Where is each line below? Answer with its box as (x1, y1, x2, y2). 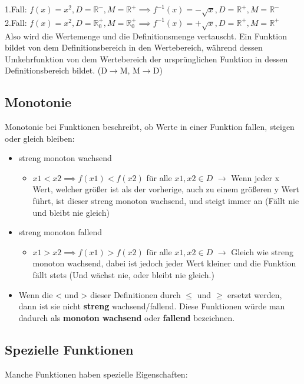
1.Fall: (5, 3, 27, 15)
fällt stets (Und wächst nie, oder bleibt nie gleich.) (32, 269, 214, 281)
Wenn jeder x (231, 171, 280, 183)
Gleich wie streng (231, 245, 293, 258)
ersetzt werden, (227, 288, 282, 300)
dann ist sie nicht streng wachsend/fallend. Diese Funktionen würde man (18, 300, 285, 312)
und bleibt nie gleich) (32, 206, 110, 218)
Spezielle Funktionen (5, 340, 134, 358)
